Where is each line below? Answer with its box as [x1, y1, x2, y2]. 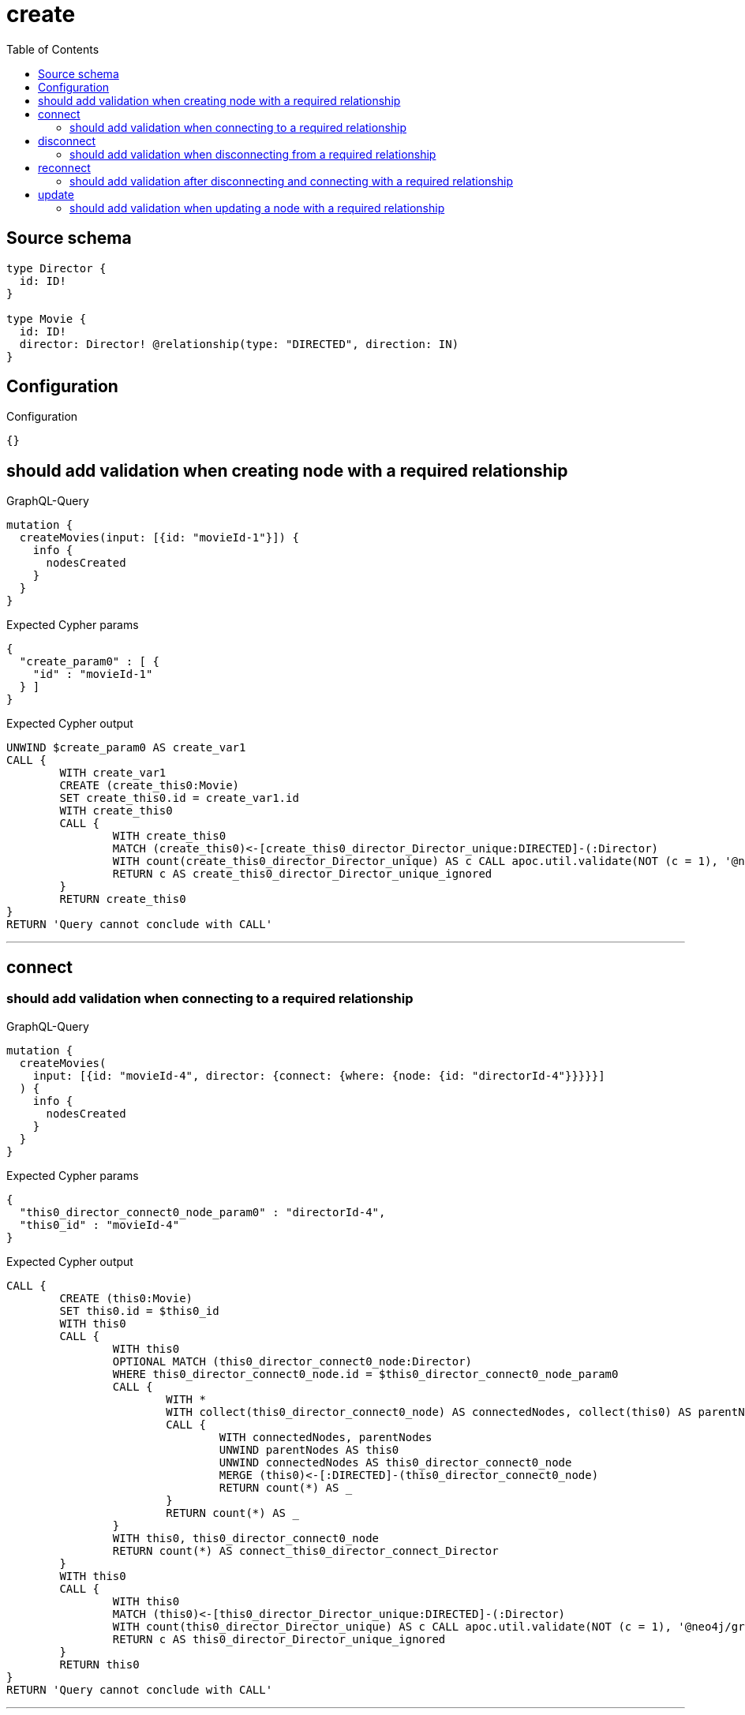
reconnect [38, 160, 91, 174]
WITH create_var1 [59, 766, 167, 780]
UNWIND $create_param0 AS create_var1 [6, 741, 246, 755]
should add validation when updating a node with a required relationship [69, 200, 445, 215]
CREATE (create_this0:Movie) [59, 779, 240, 792]
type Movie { [6, 312, 87, 325]
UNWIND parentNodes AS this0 [219, 1443, 399, 1456]
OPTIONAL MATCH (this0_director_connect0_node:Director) [112, 1354, 473, 1368]
